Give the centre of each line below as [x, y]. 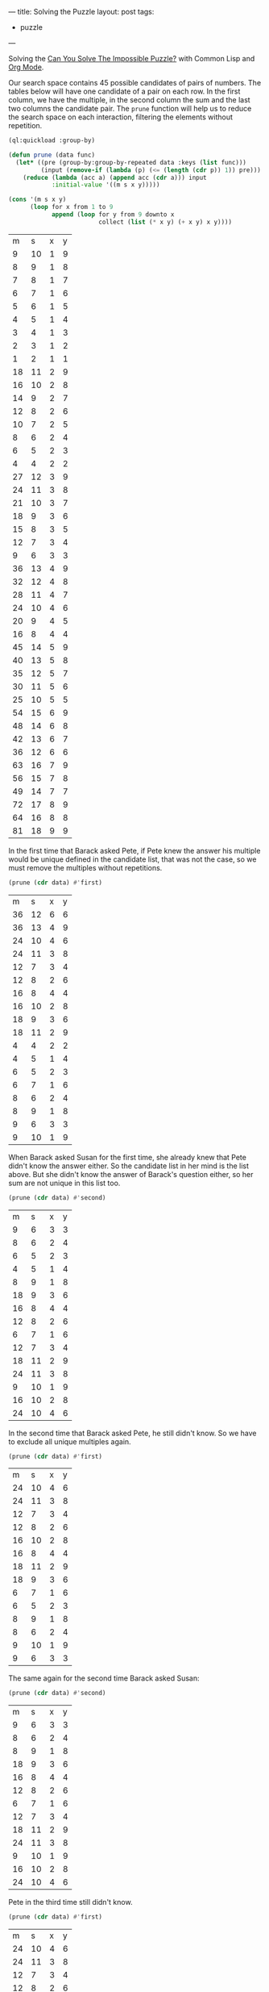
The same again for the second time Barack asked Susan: [104, 1678]
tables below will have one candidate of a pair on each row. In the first [124, 91]
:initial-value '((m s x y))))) [106, 185]
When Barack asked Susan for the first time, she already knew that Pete [128, 1157]
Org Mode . [26, 67]
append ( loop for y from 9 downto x [113, 215]
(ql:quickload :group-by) [52, 140]
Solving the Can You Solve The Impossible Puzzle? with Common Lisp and [132, 58]
